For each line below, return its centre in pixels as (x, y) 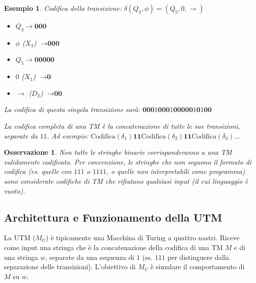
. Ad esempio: (68, 135)
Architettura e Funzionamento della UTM (113, 217)
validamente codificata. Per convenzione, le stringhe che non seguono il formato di (128, 161)
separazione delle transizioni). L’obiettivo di (70, 267)
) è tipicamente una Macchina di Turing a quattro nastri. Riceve (143, 238)
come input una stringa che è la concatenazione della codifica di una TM (114, 247)
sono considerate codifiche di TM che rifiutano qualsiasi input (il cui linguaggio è (126, 181)
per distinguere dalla (198, 257)
